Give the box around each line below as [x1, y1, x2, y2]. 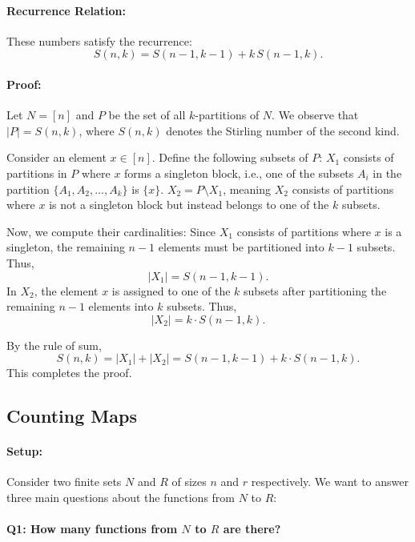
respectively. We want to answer [251, 473, 409, 490]
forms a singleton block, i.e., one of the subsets [124, 164, 354, 181]
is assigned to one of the [111, 282, 231, 299]
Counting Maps [6, 403, 137, 428]
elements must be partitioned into [158, 239, 324, 255]
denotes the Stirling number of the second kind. [166, 122, 400, 139]
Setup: [6, 443, 42, 460]
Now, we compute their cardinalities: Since [6, 223, 216, 239]
